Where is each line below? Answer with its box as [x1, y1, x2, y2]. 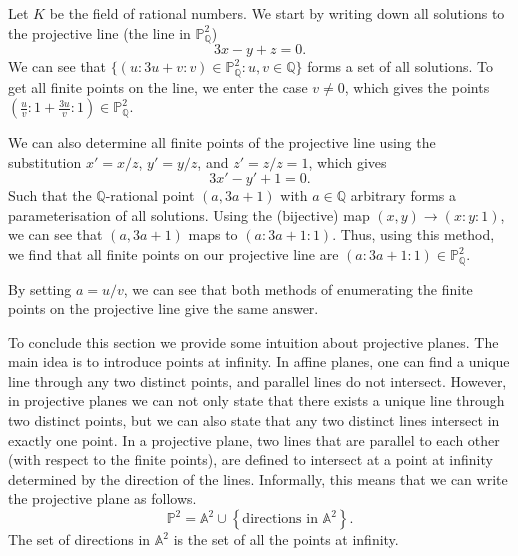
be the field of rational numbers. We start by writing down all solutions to [49, 3, 505, 23]
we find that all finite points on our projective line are [8, 244, 339, 265]
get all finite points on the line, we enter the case [8, 76, 308, 97]
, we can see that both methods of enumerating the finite [123, 278, 473, 299]
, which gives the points [344, 76, 490, 97]
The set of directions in [8, 529, 151, 550]
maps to [188, 224, 238, 245]
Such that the [8, 185, 92, 206]
